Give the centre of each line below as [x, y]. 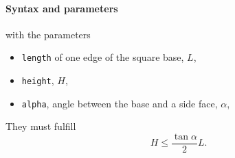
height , [38, 80]
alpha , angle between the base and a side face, [120, 103]
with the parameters [48, 34]
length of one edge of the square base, [103, 57]
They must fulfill [41, 126]
